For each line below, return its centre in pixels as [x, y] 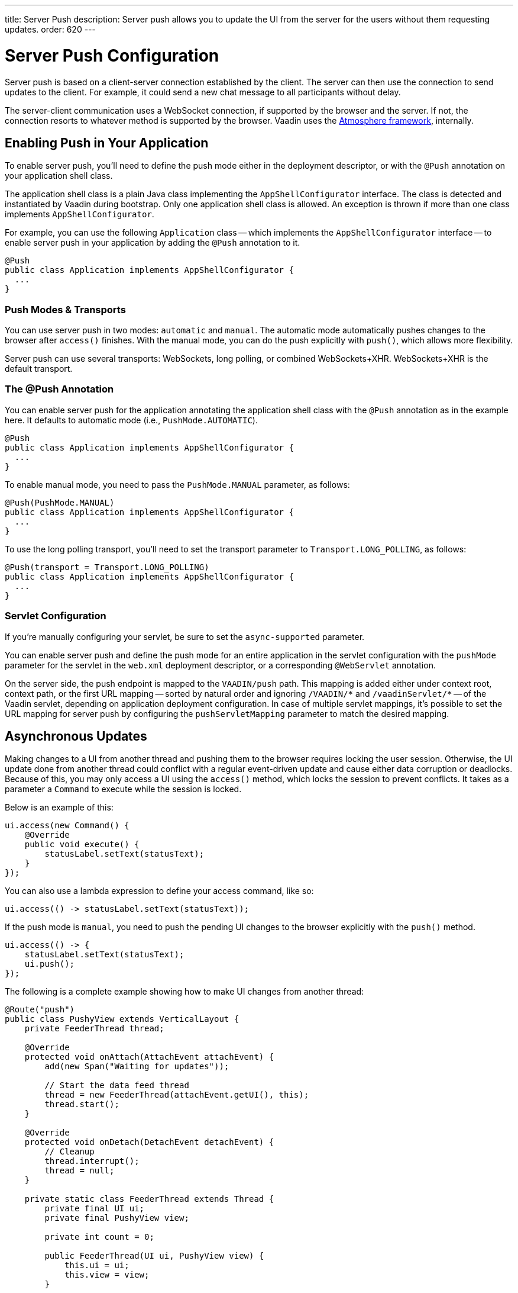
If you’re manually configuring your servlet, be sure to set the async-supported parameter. [185, 636]
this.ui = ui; [97, 1265]
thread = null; [80, 1171]
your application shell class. [59, 176]
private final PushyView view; [117, 1218]
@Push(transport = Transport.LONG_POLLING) [107, 567]
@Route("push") [40, 1010]
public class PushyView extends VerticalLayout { [122, 1019]
